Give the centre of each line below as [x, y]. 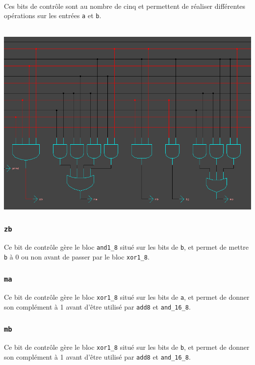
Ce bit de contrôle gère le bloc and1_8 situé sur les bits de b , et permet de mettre [126, 247]
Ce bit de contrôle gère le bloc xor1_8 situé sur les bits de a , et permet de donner [127, 297]
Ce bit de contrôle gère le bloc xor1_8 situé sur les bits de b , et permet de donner [127, 347]
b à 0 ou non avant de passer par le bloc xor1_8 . [77, 256]
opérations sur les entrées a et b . [53, 15]
